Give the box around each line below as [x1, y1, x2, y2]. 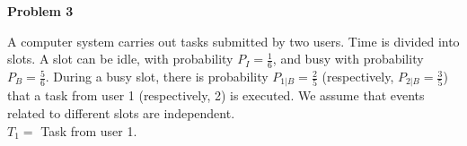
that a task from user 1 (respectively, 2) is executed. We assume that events [7, 86, 425, 105]
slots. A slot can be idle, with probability [7, 49, 233, 68]
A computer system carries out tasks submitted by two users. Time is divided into [7, 31, 460, 50]
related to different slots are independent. [7, 104, 235, 123]
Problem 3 [7, 2, 74, 20]
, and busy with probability [272, 49, 424, 68]
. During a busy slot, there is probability [45, 67, 269, 86]
